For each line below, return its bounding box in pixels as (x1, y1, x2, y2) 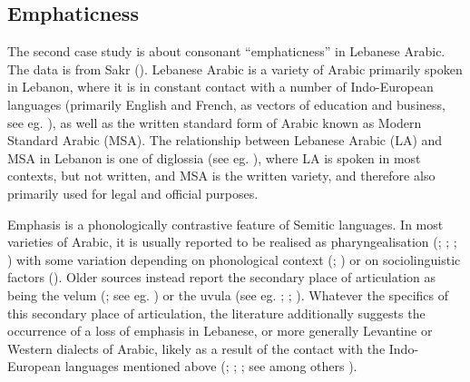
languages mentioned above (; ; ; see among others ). (64, 357, 357, 376)
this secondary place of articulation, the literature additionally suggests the (7, 303, 426, 322)
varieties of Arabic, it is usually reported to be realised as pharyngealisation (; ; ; (7, 232, 457, 251)
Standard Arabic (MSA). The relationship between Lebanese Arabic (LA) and (7, 131, 443, 150)
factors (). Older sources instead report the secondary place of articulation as (7, 268, 436, 287)
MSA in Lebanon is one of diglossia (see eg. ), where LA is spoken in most (7, 148, 421, 167)
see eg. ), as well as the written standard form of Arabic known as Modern (7, 113, 422, 132)
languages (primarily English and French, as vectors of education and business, (7, 94, 446, 113)
